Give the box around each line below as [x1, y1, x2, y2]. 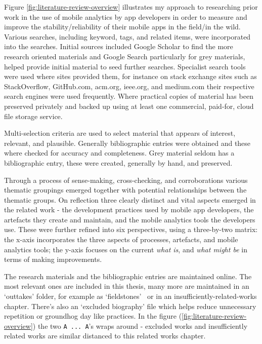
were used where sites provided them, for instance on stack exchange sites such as [4, 71, 257, 82]
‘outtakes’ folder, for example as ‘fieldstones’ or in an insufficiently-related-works [4, 291, 257, 301]
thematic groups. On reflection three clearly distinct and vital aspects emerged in [4, 194, 256, 205]
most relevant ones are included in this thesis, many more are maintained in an [4, 281, 249, 291]
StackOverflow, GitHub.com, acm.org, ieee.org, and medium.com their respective [4, 81, 254, 91]
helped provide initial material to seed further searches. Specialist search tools [4, 61, 246, 71]
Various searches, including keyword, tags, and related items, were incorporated [4, 31, 251, 42]
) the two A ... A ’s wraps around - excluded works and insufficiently [32, 320, 248, 331]
